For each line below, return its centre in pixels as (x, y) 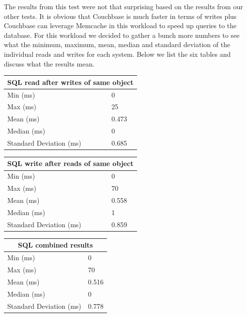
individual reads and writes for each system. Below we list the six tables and (117, 54)
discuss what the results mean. (49, 63)
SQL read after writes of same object (70, 82)
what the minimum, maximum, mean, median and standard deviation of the (117, 44)
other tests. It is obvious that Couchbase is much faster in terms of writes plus (120, 16)
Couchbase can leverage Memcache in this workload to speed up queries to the (120, 25)
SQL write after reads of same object (70, 163)
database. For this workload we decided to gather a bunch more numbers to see (122, 35)
